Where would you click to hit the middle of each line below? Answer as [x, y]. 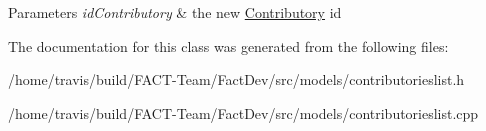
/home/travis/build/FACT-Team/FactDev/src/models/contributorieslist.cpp [243, 112]
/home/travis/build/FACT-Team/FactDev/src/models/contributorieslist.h [236, 79]
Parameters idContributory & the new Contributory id [175, 12]
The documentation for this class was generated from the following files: [228, 45]
